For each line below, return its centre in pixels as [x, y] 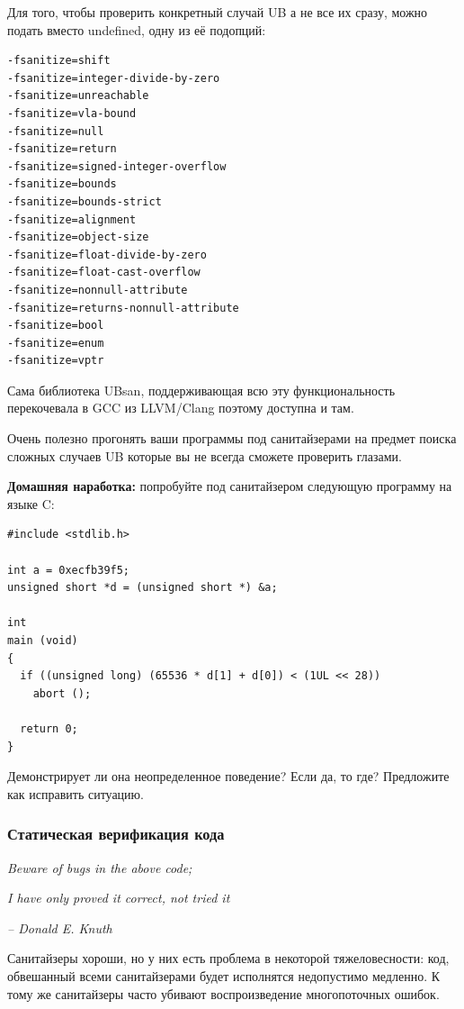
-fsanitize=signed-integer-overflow [117, 166]
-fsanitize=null [56, 131]
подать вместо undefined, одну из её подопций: [137, 29]
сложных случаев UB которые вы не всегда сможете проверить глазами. [205, 455]
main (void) [43, 641]
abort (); [62, 693]
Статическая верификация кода [116, 834]
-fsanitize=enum [56, 343]
